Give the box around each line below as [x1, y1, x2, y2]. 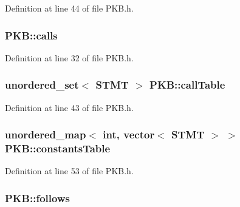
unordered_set [5, 77, 79, 92]
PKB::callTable [149, 77, 225, 92]
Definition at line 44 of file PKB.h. [5, 2, 134, 14]
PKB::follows [5, 190, 70, 205]
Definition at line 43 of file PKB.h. [5, 101, 134, 114]
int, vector [103, 127, 155, 142]
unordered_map [5, 127, 86, 142]
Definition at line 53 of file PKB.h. [5, 165, 134, 177]
